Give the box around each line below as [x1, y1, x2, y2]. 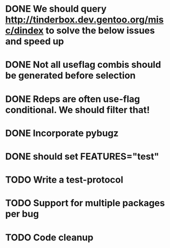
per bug [5, 208, 39, 220]
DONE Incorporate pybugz [5, 127, 119, 139]
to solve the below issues [45, 25, 155, 36]
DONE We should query [5, 3, 107, 15]
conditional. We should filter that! [5, 104, 150, 115]
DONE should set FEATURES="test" [5, 151, 159, 162]
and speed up [5, 36, 65, 47]
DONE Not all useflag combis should [5, 59, 161, 70]
